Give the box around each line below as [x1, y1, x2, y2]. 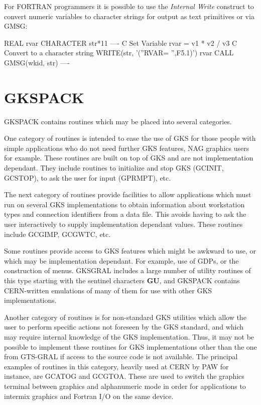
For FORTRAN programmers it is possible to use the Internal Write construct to [4, 1, 254, 11]
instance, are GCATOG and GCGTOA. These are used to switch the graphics [4, 371, 244, 381]
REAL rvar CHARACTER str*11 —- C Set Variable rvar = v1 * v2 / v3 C [4, 37, 237, 48]
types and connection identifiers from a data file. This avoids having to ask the [4, 209, 246, 219]
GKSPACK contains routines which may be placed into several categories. [4, 116, 232, 126]
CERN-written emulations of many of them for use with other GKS [4, 285, 212, 295]
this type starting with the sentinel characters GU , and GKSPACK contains [4, 275, 240, 285]
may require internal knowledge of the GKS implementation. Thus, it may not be [4, 331, 254, 342]
